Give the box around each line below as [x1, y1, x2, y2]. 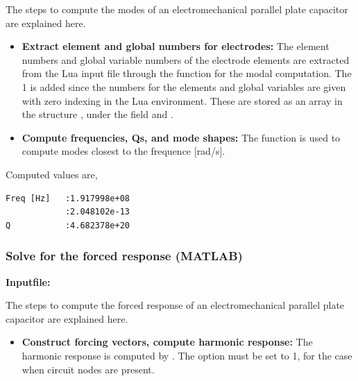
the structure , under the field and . [22, 107, 173, 121]
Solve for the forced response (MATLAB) [6, 247, 243, 264]
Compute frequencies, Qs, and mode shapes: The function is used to [22, 130, 341, 144]
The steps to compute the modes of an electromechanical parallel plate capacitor [6, 2, 348, 16]
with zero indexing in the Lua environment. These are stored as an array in [22, 93, 343, 108]
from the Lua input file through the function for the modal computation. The [22, 66, 352, 81]
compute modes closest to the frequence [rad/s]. [22, 144, 225, 158]
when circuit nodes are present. [22, 362, 155, 376]
